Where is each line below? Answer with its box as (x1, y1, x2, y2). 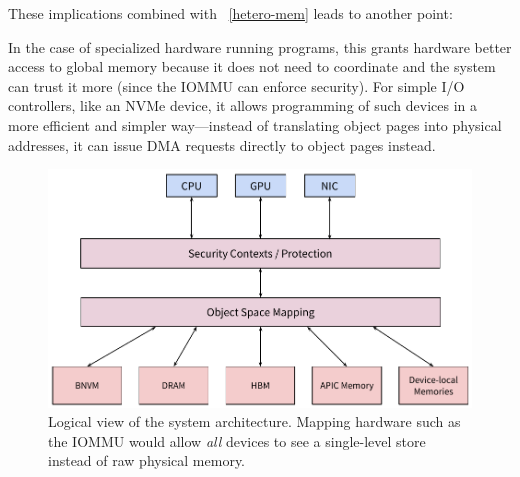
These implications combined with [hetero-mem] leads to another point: (8, 3, 453, 23)
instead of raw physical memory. (48, 450, 246, 471)
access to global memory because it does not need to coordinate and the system (8, 56, 496, 77)
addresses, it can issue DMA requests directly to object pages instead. (8, 134, 436, 155)
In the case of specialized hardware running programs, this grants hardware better (8, 36, 512, 57)
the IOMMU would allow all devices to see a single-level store (48, 430, 426, 451)
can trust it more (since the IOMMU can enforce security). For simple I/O (8, 75, 465, 96)
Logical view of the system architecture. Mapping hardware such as (48, 411, 461, 432)
